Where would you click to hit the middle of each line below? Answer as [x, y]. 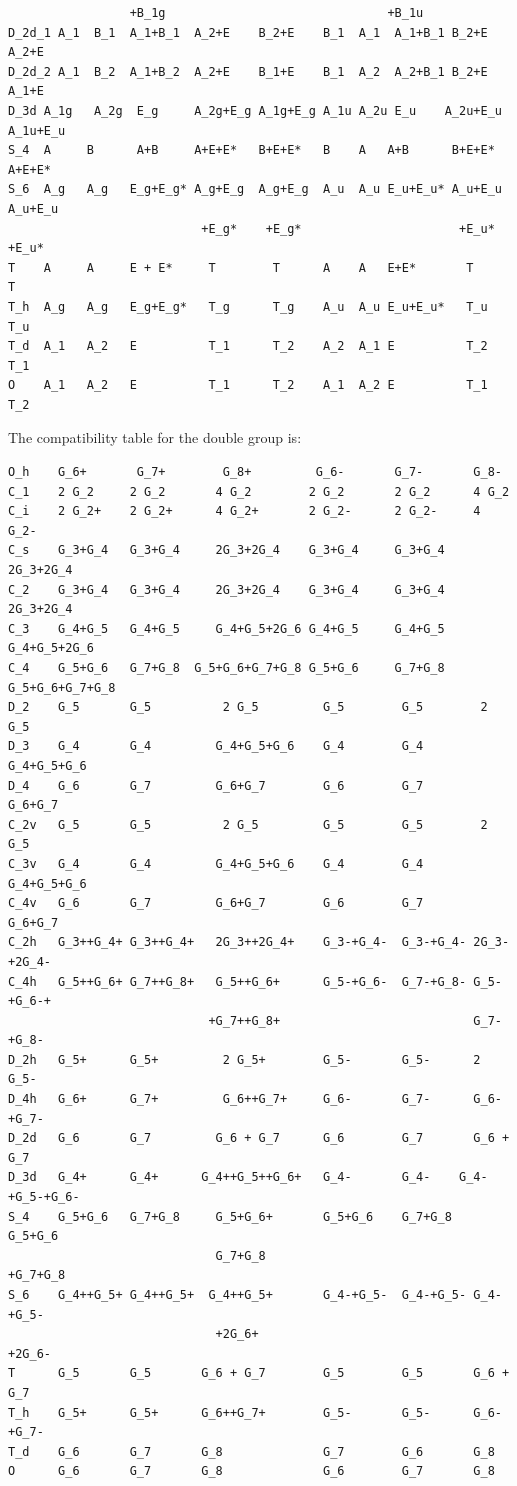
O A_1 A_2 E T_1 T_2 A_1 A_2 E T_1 [248, 385]
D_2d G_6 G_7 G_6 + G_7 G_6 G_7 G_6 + [259, 1138]
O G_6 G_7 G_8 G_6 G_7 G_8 [251, 1471]
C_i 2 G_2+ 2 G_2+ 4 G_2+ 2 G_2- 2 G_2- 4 [244, 511]
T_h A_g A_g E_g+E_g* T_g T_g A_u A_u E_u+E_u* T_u [248, 306]
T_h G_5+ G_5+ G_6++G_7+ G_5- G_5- [219, 1412]
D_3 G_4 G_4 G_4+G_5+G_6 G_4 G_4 [216, 746]
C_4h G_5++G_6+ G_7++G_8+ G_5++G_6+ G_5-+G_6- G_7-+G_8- [237, 981]
